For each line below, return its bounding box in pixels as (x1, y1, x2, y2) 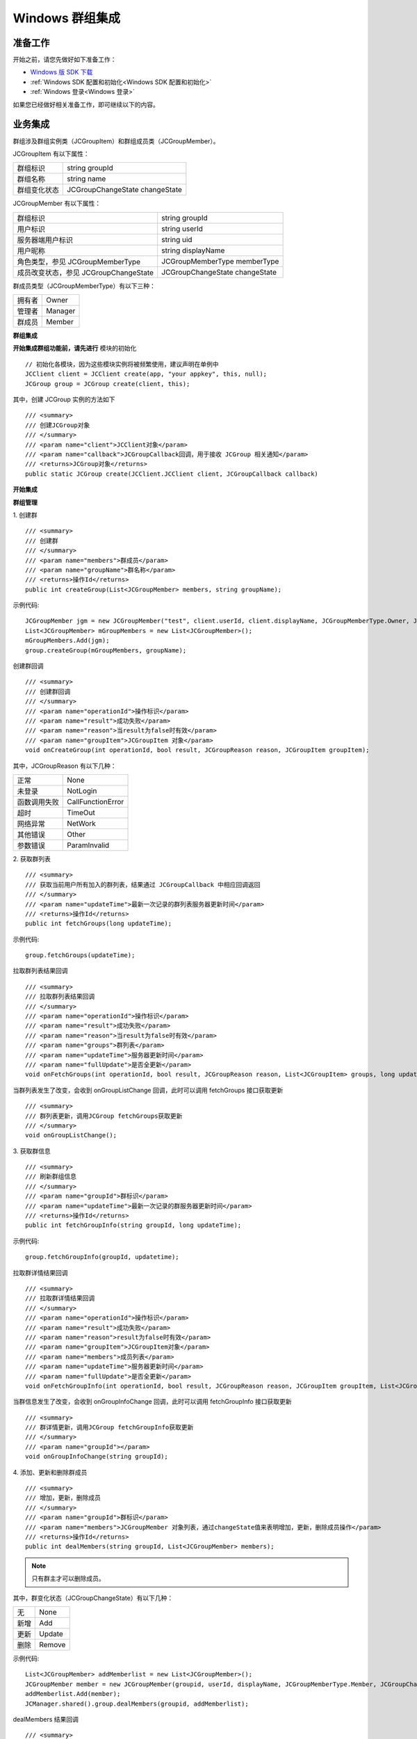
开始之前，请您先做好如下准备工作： (13, 56, 117, 64)
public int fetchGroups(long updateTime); (25, 920, 172, 928)
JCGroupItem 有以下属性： (13, 150, 90, 158)
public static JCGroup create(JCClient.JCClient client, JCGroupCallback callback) (25, 470, 319, 478)
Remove (39, 1640, 66, 1649)
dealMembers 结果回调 (13, 1715, 79, 1723)
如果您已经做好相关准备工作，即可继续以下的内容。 (13, 100, 159, 109)
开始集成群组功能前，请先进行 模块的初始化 (13, 344, 137, 353)
